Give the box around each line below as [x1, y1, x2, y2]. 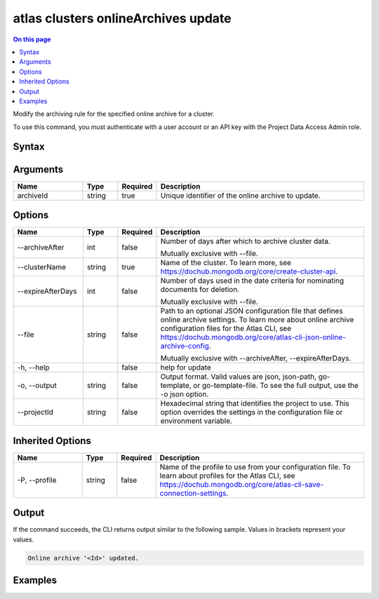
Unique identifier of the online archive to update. [160, 190, 321, 200]
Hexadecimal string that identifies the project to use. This [160, 398, 350, 408]
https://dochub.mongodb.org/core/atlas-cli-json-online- [160, 332, 347, 342]
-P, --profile [17, 475, 57, 485]
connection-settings [159, 488, 227, 498]
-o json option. [160, 389, 209, 399]
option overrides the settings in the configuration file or [160, 408, 343, 417]
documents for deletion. [160, 285, 240, 295]
